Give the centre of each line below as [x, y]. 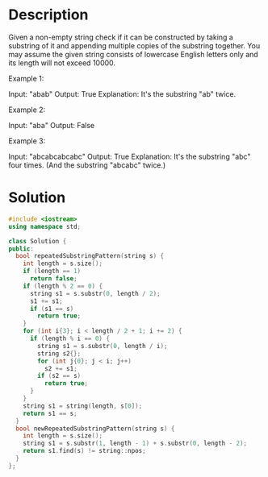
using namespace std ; [45, 226]
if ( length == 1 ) [52, 272]
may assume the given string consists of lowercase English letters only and [133, 54]
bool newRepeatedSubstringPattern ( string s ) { [95, 429]
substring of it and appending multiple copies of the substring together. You [134, 45]
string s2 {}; [59, 353]
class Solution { [38, 241]
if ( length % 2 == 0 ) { [63, 286]
